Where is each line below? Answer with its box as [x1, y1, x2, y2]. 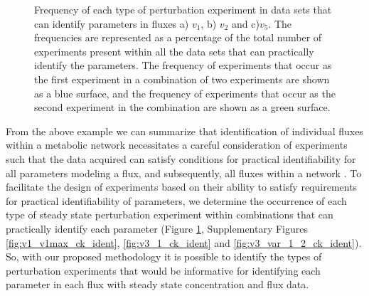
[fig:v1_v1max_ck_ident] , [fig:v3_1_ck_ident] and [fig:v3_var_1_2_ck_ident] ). [6, 235, 362, 250]
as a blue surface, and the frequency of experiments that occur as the [34, 85, 336, 100]
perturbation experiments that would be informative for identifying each [6, 263, 321, 277]
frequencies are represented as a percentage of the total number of [34, 30, 322, 45]
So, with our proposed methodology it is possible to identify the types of [6, 249, 322, 264]
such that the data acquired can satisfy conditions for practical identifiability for [6, 151, 356, 166]
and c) [231, 16, 260, 31]
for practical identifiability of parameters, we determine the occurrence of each [6, 193, 347, 208]
